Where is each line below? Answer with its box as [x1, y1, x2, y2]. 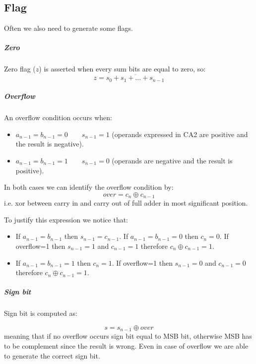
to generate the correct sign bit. [4, 350, 100, 361]
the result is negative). [15, 139, 84, 149]
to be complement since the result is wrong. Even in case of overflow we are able [4, 340, 249, 351]
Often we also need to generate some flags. [4, 23, 133, 33]
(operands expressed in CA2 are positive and [112, 129, 248, 139]
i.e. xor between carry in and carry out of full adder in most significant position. [4, 198, 248, 208]
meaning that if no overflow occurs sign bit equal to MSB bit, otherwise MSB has [4, 331, 252, 341]
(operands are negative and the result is [112, 155, 233, 165]
